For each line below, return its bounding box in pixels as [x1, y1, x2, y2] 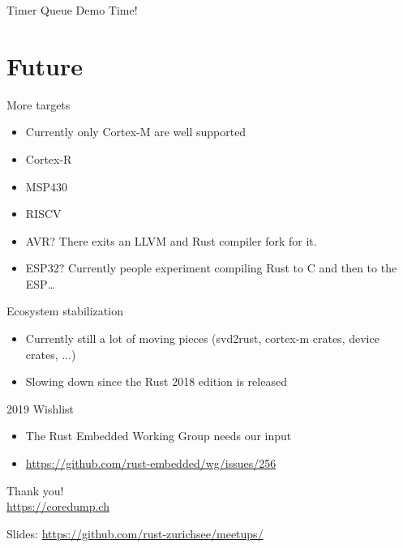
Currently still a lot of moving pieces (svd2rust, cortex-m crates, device [25, 330, 379, 347]
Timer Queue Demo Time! [6, 2, 138, 18]
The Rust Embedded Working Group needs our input [25, 427, 292, 444]
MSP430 [25, 178, 67, 195]
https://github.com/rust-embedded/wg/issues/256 [25, 455, 277, 472]
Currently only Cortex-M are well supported [25, 123, 247, 140]
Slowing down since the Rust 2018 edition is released [25, 373, 287, 390]
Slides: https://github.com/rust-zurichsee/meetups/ [6, 524, 264, 542]
